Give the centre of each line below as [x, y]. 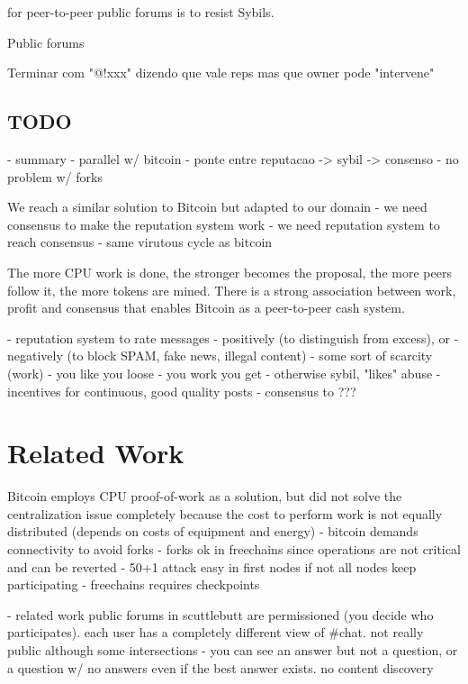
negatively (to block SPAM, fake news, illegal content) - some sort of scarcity [220, 356]
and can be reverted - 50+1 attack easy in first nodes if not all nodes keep [212, 566]
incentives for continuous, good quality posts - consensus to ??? [182, 391]
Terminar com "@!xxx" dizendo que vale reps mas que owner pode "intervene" [221, 73]
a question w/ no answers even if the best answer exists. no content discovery [220, 667]
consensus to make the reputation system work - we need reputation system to [224, 224]
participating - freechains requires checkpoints [134, 584]
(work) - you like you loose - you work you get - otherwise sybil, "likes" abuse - [224, 373]
